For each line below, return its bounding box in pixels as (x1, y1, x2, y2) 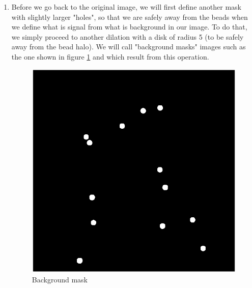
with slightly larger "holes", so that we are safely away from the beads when (11, 11, 248, 22)
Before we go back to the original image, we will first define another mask (11, 2, 241, 12)
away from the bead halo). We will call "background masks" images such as (11, 41, 246, 52)
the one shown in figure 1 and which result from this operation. (11, 51, 209, 62)
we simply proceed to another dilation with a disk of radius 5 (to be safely (11, 31, 244, 42)
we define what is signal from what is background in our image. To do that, (11, 21, 247, 32)
